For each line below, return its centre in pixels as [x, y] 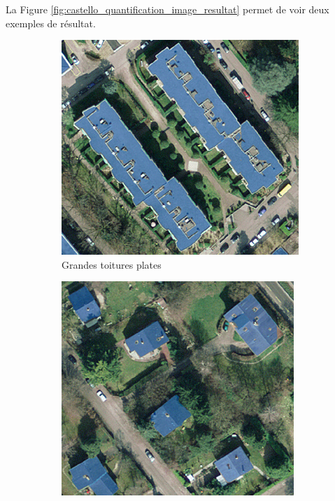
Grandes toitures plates [112, 264]
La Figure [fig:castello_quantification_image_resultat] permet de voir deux [167, 9]
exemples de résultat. [51, 23]
